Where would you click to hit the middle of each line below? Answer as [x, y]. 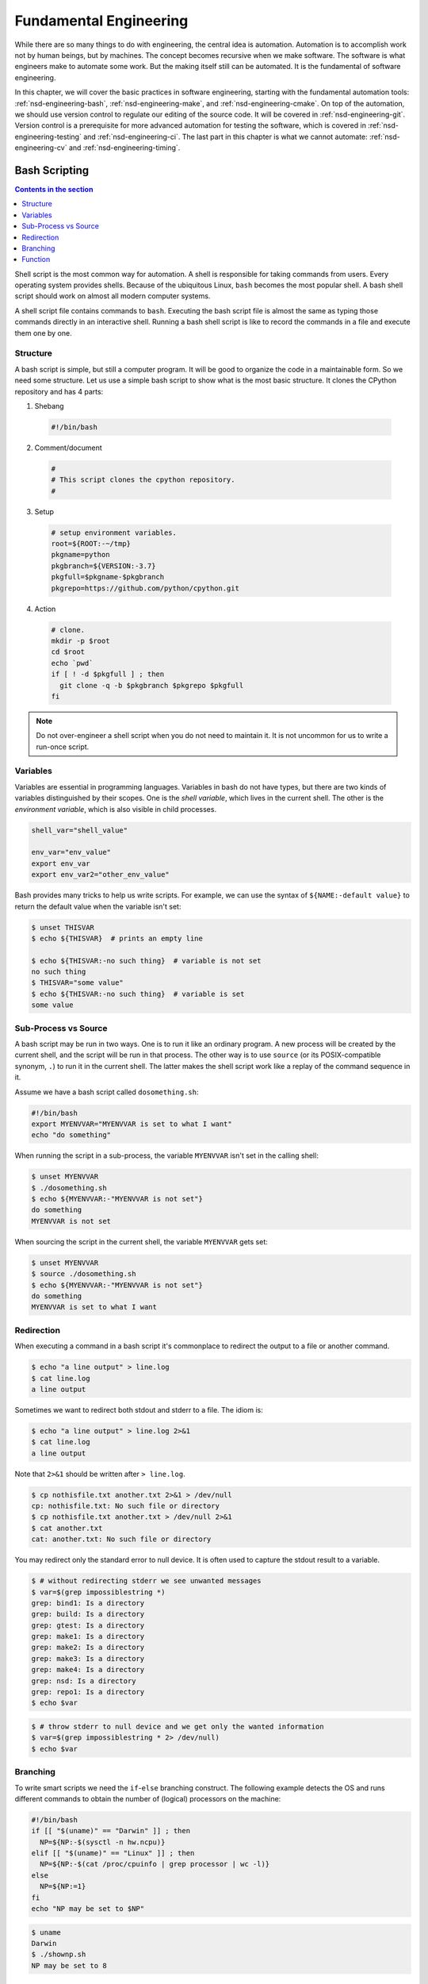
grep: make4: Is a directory [88, 1670]
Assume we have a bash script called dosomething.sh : [107, 1092]
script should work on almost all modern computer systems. [113, 296]
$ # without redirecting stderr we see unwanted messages [146, 1581]
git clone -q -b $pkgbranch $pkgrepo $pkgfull [152, 685]
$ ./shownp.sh [59, 1955]
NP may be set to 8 [69, 1965]
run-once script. [63, 747]
